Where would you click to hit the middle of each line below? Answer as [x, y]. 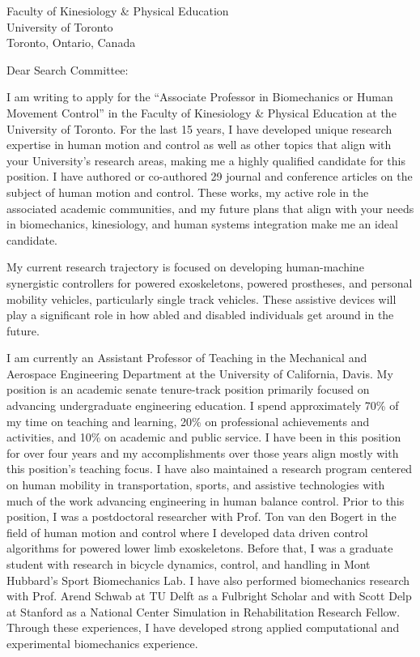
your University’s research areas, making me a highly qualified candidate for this [206, 160]
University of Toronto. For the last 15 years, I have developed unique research [199, 128]
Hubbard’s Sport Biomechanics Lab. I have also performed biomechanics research [208, 580]
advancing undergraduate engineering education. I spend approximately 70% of [203, 405]
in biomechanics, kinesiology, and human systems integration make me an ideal [202, 224]
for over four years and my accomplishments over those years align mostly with [203, 452]
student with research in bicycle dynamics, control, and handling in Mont [189, 564]
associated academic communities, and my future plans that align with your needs [210, 208]
